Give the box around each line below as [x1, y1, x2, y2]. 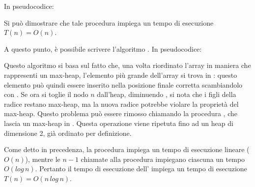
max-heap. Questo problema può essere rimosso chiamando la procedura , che [4, 108, 237, 119]
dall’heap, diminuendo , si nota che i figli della [97, 89, 236, 99]
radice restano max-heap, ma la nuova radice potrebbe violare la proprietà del [4, 98, 239, 109]
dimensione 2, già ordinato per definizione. [4, 127, 132, 138]
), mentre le [25, 154, 60, 164]
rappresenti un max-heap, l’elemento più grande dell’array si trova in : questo [4, 69, 237, 80]
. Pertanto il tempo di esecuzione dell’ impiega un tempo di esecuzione [35, 163, 247, 174]
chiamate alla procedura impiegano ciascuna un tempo [81, 154, 245, 164]
